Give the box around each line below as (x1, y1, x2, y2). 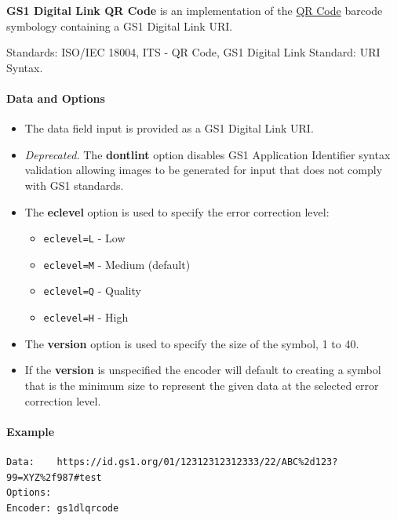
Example (6, 423, 55, 439)
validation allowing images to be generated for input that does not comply (24, 162, 383, 178)
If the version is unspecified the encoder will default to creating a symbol (24, 362, 381, 378)
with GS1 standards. (24, 176, 124, 193)
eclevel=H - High (43, 309, 129, 325)
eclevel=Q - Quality (43, 282, 141, 299)
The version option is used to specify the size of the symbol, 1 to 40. (24, 335, 359, 351)
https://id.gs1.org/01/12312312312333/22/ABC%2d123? (56, 456, 338, 467)
